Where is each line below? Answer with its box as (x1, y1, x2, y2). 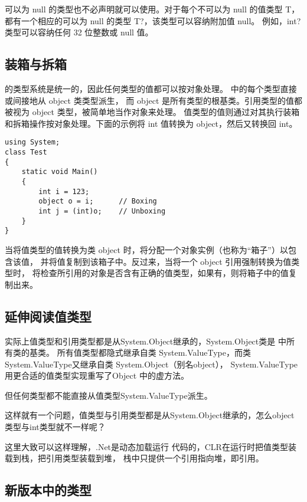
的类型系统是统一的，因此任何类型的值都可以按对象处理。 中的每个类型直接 (5, 82, 297, 94)
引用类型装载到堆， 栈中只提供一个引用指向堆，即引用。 (45, 452, 264, 464)
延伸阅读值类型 (5, 307, 92, 325)
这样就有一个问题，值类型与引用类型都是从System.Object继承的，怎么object (5, 409, 295, 421)
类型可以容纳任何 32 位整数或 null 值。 (5, 26, 153, 38)
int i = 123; (38, 187, 90, 196)
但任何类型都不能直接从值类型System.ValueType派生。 (5, 389, 213, 401)
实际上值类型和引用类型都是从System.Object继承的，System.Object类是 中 (5, 334, 286, 347)
